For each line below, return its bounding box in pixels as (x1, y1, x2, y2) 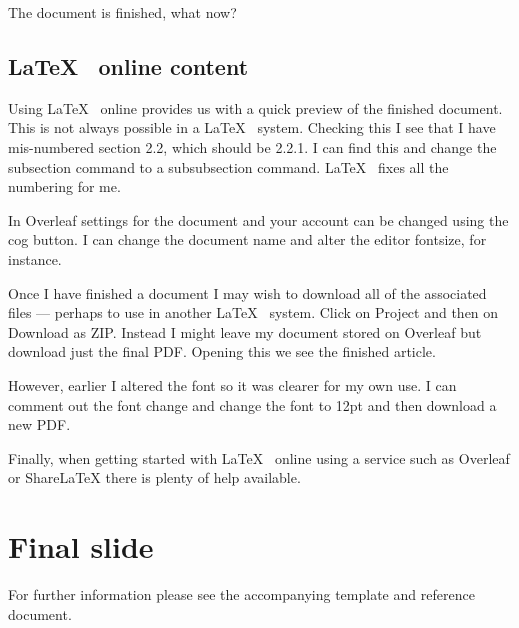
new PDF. (8, 414, 71, 435)
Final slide (8, 526, 154, 567)
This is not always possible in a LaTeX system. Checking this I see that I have (8, 117, 496, 138)
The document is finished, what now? (8, 2, 237, 22)
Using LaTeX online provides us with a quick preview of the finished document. (8, 97, 503, 118)
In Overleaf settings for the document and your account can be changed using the (8, 209, 509, 230)
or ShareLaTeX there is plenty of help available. (8, 467, 301, 488)
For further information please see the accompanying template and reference (8, 584, 475, 605)
